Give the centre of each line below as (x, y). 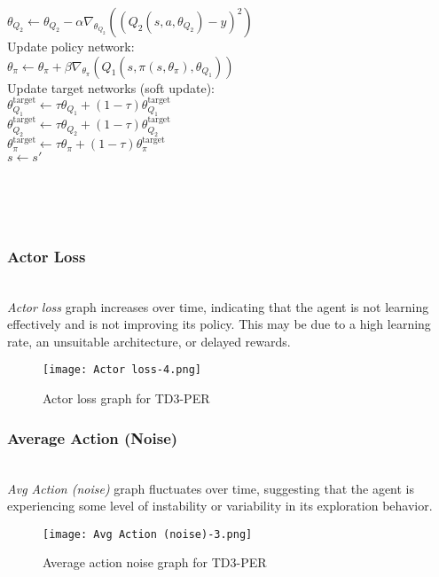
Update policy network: (71, 46)
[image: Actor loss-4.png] (122, 370)
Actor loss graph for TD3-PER (126, 398)
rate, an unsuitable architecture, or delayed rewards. (149, 341)
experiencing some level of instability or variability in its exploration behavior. (220, 506)
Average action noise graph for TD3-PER (155, 562)
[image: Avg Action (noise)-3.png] (148, 534)
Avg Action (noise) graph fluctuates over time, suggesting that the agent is (211, 488)
